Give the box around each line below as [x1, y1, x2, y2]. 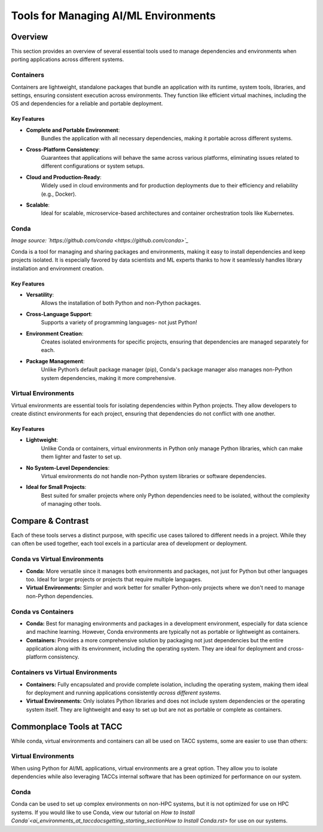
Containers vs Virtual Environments [11, 668, 117, 676]
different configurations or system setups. [41, 162, 145, 170]
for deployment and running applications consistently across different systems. [26, 689, 221, 696]
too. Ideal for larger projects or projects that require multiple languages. [26, 575, 203, 583]
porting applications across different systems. [11, 56, 124, 63]
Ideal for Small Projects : [26, 484, 87, 491]
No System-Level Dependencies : [26, 464, 110, 471]
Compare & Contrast [11, 515, 89, 526]
